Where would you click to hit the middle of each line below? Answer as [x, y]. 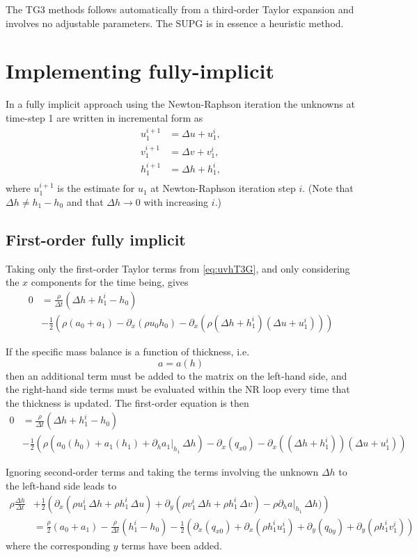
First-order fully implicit [96, 239]
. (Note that [328, 188]
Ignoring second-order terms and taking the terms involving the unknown [162, 472]
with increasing [176, 201]
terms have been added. [172, 545]
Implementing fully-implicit [140, 71]
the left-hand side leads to [61, 485]
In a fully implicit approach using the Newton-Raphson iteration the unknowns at [180, 104]
